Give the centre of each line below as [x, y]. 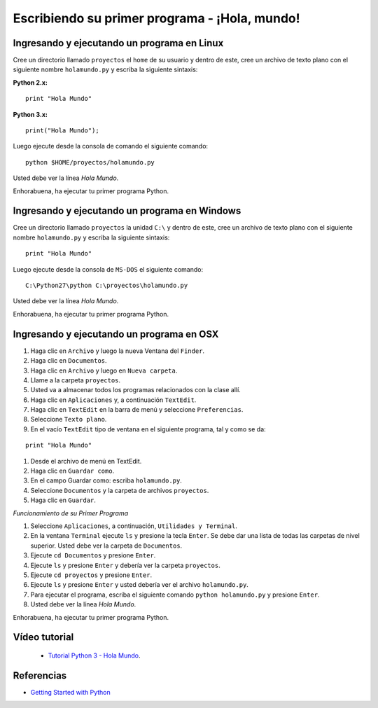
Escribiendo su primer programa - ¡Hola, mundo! [156, 18]
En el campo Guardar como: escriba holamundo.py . [106, 480]
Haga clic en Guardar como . [72, 471]
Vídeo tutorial [43, 637]
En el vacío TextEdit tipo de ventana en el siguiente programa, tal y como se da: [148, 429]
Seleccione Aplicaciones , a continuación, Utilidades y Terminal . [134, 526]
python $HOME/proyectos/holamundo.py [90, 162]
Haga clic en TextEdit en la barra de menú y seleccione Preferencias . [137, 410]
